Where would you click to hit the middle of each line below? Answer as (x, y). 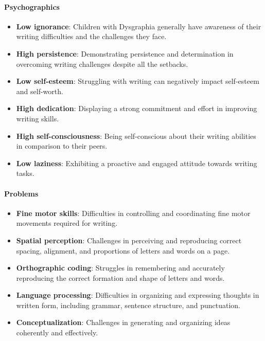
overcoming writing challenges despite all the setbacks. (102, 64)
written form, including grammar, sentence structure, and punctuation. (128, 305)
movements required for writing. (67, 223)
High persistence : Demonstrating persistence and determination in (125, 53)
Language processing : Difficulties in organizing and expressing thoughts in (138, 295)
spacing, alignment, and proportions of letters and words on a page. (123, 250)
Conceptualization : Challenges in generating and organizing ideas (123, 322)
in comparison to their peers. (62, 146)
